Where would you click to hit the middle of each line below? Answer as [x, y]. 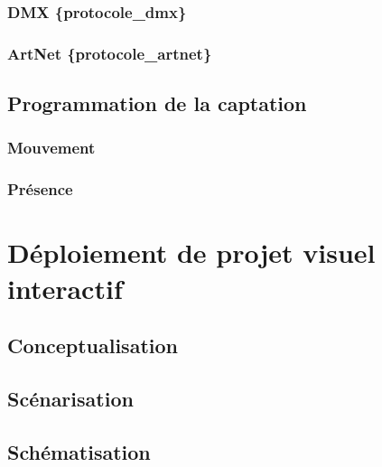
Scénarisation [70, 398]
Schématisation [79, 451]
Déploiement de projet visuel [191, 252]
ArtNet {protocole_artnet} [110, 53]
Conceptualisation [93, 346]
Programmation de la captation [157, 103]
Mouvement [51, 148]
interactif [65, 288]
